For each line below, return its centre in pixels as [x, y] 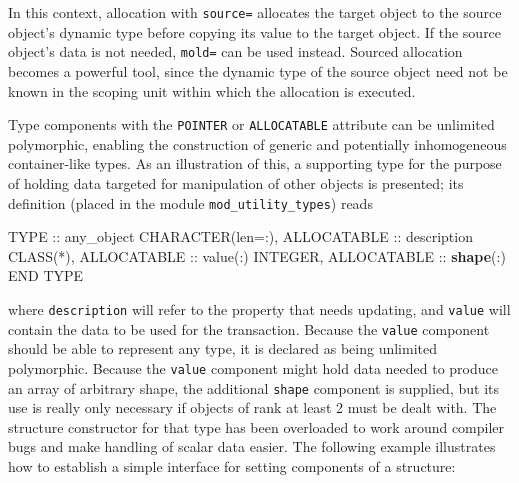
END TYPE [46, 275]
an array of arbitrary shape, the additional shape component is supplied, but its [253, 387]
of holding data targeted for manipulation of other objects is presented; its [236, 182]
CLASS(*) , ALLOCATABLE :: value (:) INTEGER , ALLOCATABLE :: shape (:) [257, 255]
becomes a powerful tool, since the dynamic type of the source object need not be [258, 70]
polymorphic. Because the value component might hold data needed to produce [253, 367]
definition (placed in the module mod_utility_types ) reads [190, 202]
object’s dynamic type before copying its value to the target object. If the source [255, 31]
